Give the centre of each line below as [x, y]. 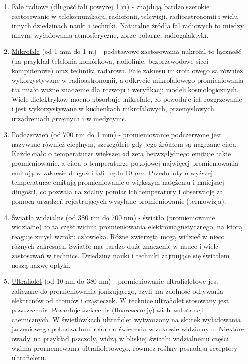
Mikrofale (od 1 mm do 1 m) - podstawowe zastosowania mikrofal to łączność [126, 51]
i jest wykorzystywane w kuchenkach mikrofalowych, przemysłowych [113, 108]
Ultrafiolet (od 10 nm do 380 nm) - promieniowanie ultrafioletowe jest [115, 281]
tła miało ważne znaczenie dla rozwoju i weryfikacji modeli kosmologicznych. [125, 89]
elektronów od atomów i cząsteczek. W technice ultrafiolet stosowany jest [120, 300]
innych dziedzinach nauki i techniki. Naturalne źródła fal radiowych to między [128, 26]
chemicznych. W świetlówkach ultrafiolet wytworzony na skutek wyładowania [126, 319]
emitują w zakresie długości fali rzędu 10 [72, 172]
